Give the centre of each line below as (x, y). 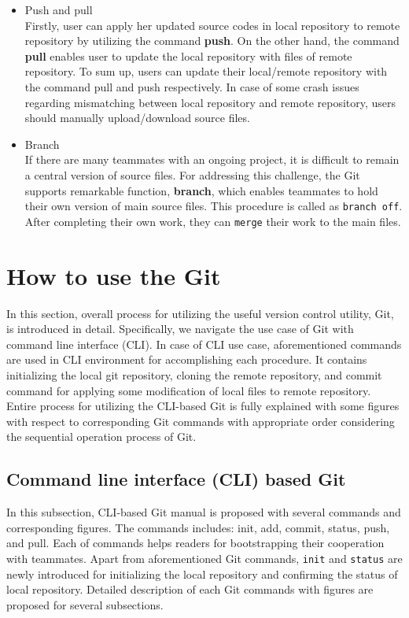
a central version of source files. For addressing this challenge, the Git (192, 174)
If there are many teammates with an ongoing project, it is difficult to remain (212, 159)
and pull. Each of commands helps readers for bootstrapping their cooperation (195, 543)
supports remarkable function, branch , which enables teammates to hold (201, 190)
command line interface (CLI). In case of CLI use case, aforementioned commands (204, 344)
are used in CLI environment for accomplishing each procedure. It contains (187, 359)
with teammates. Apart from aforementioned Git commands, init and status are (204, 558)
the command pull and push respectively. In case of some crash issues (192, 86)
